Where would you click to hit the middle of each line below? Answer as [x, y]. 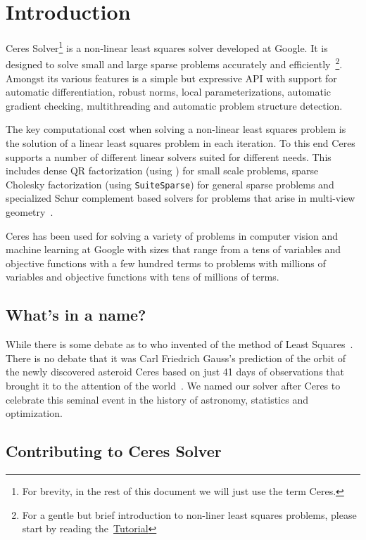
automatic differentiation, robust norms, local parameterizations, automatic [169, 92]
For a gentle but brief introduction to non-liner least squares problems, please [189, 514]
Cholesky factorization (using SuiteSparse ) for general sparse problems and [170, 184]
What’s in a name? [76, 315]
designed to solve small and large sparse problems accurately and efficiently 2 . [174, 63]
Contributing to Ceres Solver [114, 451]
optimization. [34, 413]
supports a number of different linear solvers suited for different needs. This [169, 156]
